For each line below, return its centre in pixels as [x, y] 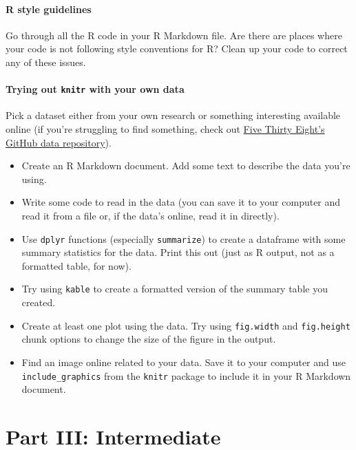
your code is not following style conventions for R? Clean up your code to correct [177, 49]
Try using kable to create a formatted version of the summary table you [175, 289]
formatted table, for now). [76, 265]
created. [39, 302]
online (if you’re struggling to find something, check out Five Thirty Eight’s [165, 129]
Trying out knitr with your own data [95, 89]
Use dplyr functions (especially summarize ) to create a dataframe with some [184, 238]
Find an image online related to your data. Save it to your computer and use [184, 362]
